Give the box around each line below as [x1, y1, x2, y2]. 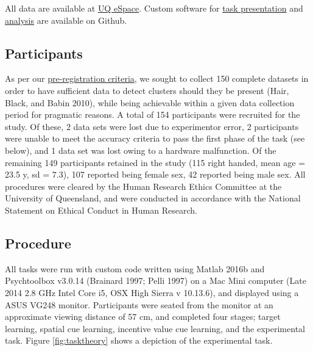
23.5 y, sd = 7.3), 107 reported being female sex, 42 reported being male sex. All [5, 168, 306, 181]
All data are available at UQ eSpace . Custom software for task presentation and [5, 2, 303, 14]
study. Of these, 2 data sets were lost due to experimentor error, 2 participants [5, 120, 299, 132]
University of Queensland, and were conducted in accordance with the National [5, 192, 301, 204]
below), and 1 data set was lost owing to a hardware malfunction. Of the [5, 143, 276, 156]
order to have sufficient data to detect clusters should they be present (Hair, [5, 84, 289, 96]
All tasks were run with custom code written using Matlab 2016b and [5, 262, 265, 275]
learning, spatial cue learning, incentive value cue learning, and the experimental [5, 322, 305, 335]
